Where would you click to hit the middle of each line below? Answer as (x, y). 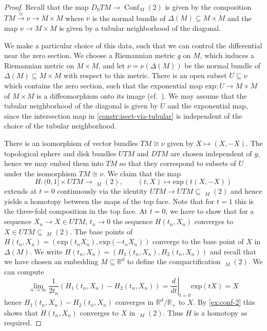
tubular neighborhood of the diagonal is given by (81, 106)
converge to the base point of (198, 241)
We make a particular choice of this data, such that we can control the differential (133, 45)
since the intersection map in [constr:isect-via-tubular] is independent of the (123, 115)
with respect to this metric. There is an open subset (145, 75)
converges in (135, 302)
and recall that (233, 251)
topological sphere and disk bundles (60, 153)
